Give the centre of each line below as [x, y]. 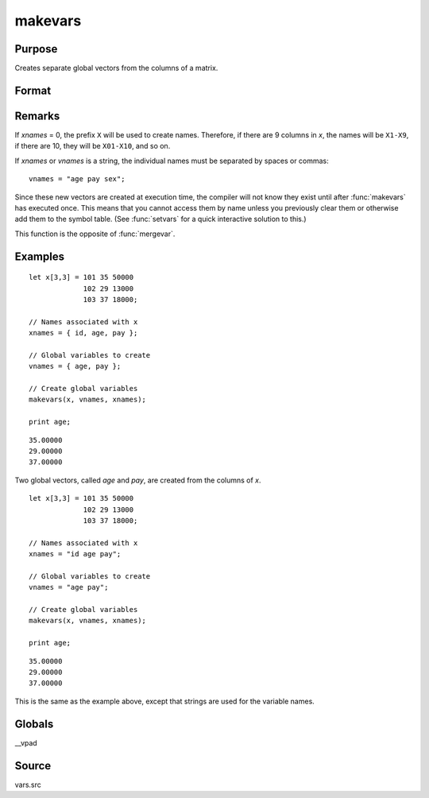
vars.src [28, 784]
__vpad [26, 742]
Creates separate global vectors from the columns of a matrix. [116, 68]
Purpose [36, 49]
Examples [40, 256]
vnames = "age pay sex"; [77, 179]
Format [33, 90]
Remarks [37, 116]
